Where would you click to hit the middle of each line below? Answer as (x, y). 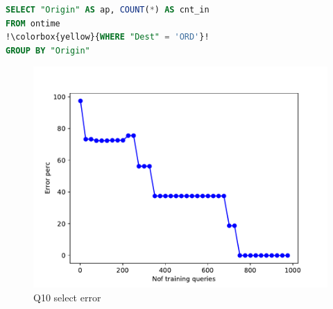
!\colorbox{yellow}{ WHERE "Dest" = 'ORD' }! (108, 37)
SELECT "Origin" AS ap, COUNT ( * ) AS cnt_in (108, 10)
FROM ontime (33, 23)
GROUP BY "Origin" (48, 50)
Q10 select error (67, 297)
